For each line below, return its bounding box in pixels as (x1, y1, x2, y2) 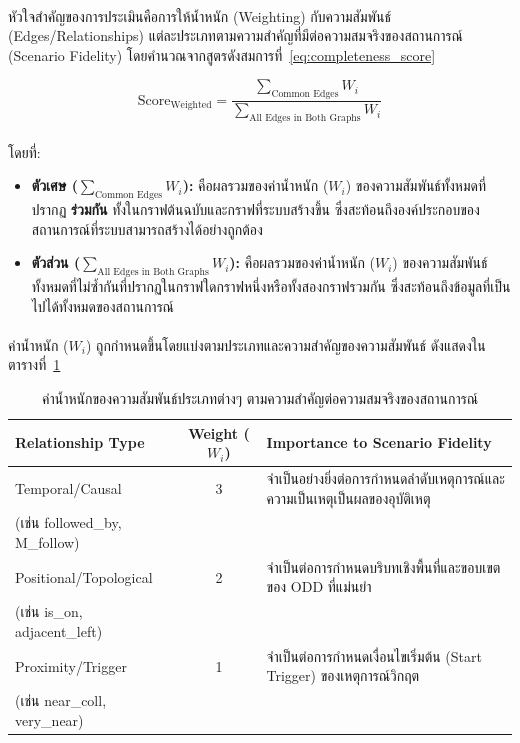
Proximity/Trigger (15, 655, 127, 676)
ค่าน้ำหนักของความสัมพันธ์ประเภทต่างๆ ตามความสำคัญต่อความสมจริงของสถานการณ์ (41, 387, 479, 408)
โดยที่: (8, 141, 41, 162)
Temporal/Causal (15, 477, 122, 498)
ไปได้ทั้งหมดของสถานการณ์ (31, 295, 174, 316)
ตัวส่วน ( (31, 252, 81, 273)
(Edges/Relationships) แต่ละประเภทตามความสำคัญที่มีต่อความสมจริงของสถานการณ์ (8, 25, 463, 46)
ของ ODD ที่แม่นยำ (266, 576, 372, 597)
